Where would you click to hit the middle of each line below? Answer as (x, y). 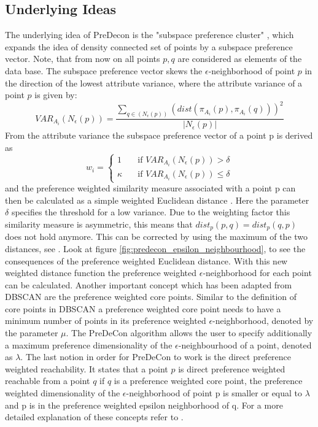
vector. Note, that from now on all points (83, 59)
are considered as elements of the (240, 59)
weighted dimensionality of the (63, 393)
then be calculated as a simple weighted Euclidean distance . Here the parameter (157, 200)
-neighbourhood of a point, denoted (245, 344)
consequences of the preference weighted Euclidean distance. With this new (146, 260)
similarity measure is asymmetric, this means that (99, 224)
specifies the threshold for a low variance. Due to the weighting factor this (151, 212)
